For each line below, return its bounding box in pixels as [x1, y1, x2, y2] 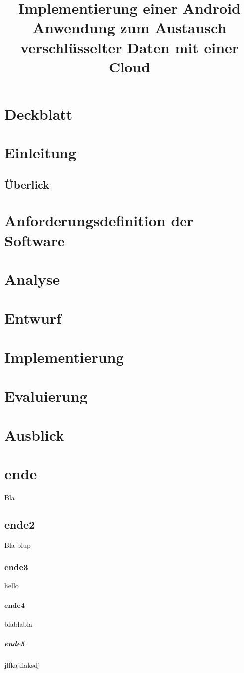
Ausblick [4, 424, 64, 445]
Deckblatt [4, 103, 73, 124]
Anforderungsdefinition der [4, 210, 194, 231]
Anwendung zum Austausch [32, 17, 227, 38]
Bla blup [4, 539, 31, 550]
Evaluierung [4, 386, 88, 406]
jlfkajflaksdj [4, 660, 40, 670]
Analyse [4, 269, 60, 289]
